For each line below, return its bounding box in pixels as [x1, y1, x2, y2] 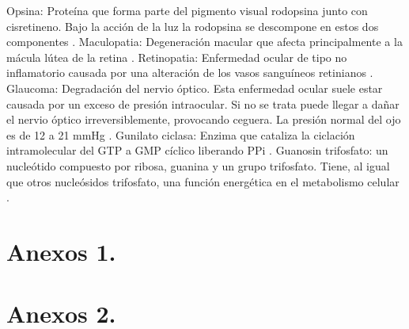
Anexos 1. [6, 235, 116, 267]
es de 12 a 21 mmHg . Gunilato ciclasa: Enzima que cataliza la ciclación [6, 126, 355, 143]
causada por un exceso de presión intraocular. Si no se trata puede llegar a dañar [6, 95, 400, 112]
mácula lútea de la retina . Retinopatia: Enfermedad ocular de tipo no [6, 48, 347, 65]
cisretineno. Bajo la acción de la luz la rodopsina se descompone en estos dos [6, 17, 379, 34]
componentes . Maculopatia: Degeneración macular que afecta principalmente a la [6, 33, 403, 50]
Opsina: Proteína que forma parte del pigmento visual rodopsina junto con [6, 2, 368, 18]
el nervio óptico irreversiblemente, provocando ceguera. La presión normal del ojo [6, 111, 401, 128]
